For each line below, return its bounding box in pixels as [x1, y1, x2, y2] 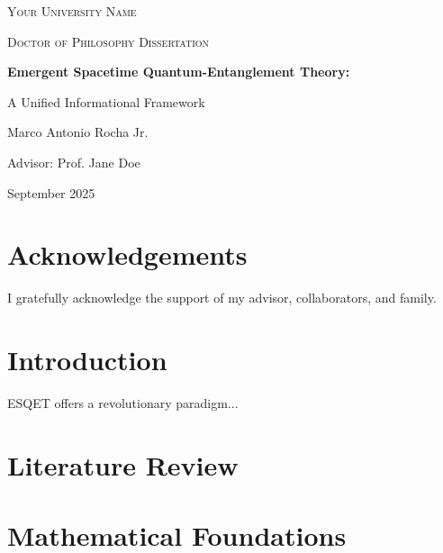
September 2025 [7, 183, 95, 202]
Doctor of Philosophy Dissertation [7, 32, 210, 50]
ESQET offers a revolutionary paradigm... [7, 394, 239, 412]
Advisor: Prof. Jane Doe [7, 152, 140, 171]
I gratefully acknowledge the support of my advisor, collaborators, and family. [7, 288, 437, 307]
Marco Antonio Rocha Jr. [7, 122, 149, 141]
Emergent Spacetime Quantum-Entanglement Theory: [7, 62, 350, 81]
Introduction [7, 341, 167, 378]
